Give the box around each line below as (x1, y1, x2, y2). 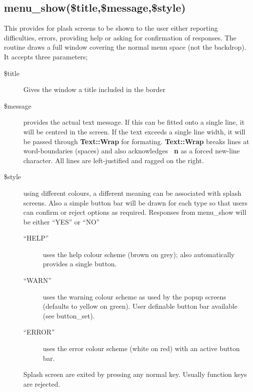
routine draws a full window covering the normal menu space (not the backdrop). (4, 42, 246, 52)
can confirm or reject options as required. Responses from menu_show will (23, 207, 247, 217)
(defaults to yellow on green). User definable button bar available (43, 301, 237, 311)
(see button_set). (43, 310, 95, 320)
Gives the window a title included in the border (23, 84, 166, 94)
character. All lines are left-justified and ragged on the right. (23, 155, 204, 165)
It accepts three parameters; (4, 51, 88, 61)
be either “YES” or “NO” (23, 216, 100, 226)
